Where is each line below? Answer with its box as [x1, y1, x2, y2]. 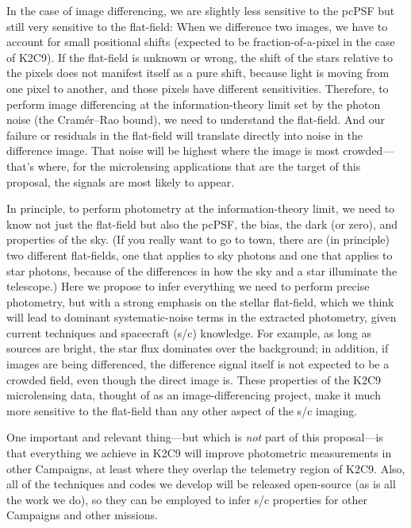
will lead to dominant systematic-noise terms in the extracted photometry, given [6, 309, 397, 326]
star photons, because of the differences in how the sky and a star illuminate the [6, 262, 398, 279]
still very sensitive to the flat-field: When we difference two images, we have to [6, 17, 388, 34]
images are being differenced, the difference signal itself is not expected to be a [6, 356, 390, 372]
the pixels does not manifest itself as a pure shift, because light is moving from [6, 64, 390, 81]
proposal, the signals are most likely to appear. [6, 173, 235, 190]
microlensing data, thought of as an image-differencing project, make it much [6, 387, 381, 403]
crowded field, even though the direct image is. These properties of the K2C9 [6, 371, 382, 387]
